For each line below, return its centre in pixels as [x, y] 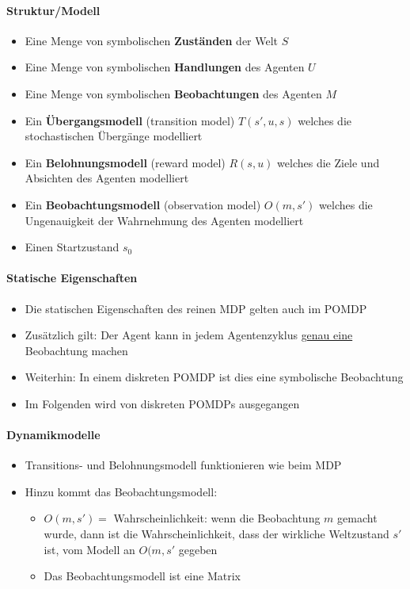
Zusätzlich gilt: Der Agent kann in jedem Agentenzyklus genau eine [189, 335]
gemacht [357, 518]
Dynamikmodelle [53, 435]
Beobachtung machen [76, 350]
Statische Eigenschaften [72, 278]
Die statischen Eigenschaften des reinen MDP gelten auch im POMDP [196, 308]
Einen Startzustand [72, 247]
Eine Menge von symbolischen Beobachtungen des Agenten [173, 93]
